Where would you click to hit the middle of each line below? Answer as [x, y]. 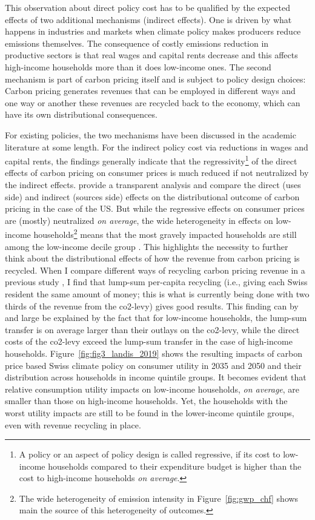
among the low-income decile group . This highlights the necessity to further [147, 246]
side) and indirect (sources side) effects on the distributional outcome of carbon [152, 196]
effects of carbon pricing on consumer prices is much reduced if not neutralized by [157, 173]
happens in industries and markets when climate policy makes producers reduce [153, 31]
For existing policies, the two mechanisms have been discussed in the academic [151, 134]
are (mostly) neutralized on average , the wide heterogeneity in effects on [139, 220]
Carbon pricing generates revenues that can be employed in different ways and [150, 91]
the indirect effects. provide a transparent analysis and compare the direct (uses [153, 184]
